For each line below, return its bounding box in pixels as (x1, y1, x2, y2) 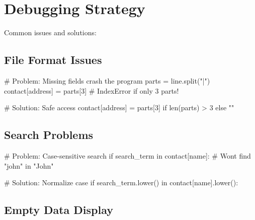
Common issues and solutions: (4, 27, 97, 38)
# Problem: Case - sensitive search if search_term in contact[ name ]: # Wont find (4, 150, 251, 161)
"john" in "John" (4, 160, 54, 171)
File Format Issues (4, 52, 102, 67)
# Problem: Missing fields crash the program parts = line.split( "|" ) (4, 75, 210, 86)
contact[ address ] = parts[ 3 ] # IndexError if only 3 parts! (4, 85, 179, 96)
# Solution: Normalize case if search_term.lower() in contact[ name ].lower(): (4, 177, 238, 188)
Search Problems (4, 127, 94, 142)
